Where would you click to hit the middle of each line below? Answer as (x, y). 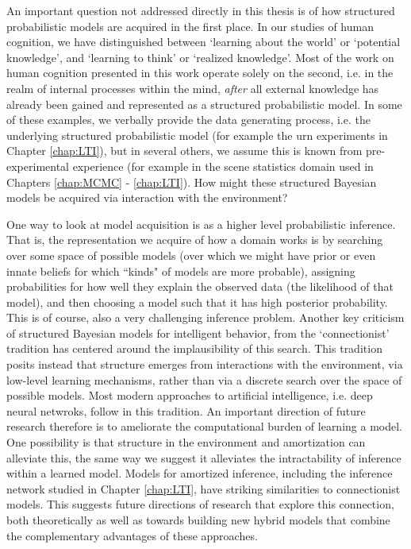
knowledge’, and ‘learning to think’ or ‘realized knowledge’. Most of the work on (200, 57)
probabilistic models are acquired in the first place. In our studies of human (190, 26)
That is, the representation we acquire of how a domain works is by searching (195, 240)
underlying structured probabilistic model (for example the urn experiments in (197, 135)
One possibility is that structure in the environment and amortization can (186, 442)
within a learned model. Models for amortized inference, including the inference (200, 473)
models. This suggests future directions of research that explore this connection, (200, 504)
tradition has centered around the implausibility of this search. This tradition (194, 348)
